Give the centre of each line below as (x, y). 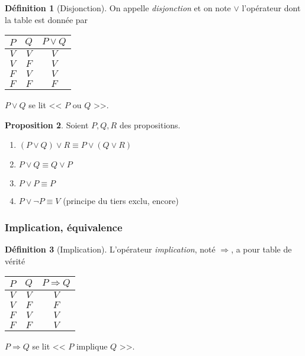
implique (92, 346)
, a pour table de (261, 249)
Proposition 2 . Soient (47, 124)
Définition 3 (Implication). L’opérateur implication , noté (110, 249)
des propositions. (150, 124)
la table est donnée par (46, 19)
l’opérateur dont (271, 8)
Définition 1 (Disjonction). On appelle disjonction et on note (118, 8)
